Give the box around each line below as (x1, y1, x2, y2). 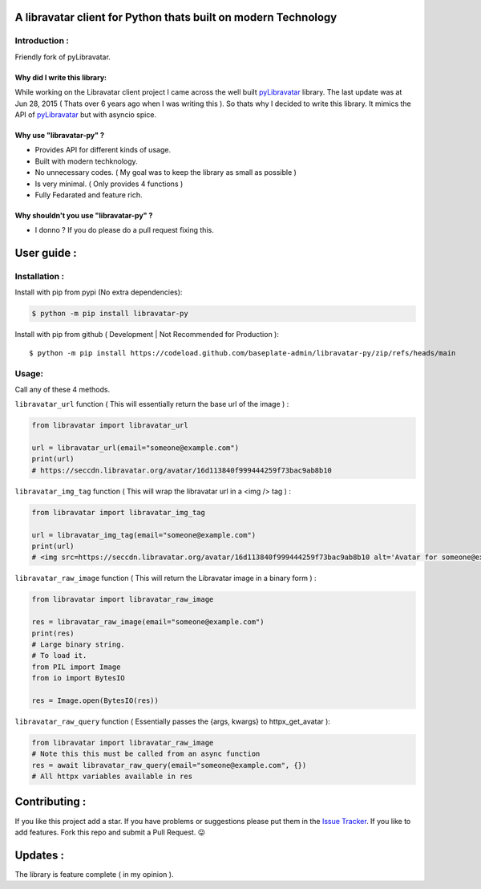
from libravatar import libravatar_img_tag (31, 508, 206, 517)
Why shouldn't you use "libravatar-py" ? (14, 210, 153, 220)
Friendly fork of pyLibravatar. (14, 52, 111, 62)
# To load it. (31, 651, 87, 660)
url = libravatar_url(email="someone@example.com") (31, 444, 240, 453)
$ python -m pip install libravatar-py (31, 309, 188, 319)
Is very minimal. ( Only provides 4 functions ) (34, 179, 184, 189)
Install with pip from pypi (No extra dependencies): (14, 287, 183, 297)
